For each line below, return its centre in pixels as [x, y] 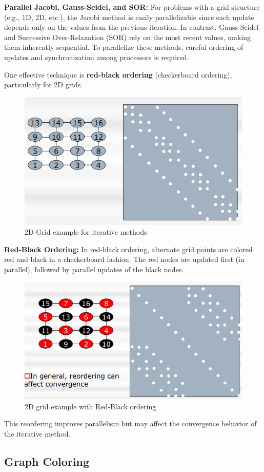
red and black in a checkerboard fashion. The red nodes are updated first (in [124, 259]
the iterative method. [37, 433]
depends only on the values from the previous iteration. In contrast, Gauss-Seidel [131, 27]
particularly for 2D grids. [44, 84]
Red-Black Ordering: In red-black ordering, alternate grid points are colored [128, 249]
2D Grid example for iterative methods [86, 232]
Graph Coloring [47, 461]
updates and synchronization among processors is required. [97, 57]
